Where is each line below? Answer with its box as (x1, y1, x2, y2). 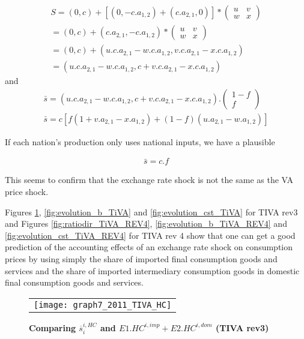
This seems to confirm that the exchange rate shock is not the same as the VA (5, 173, 294, 186)
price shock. (5, 185, 49, 197)
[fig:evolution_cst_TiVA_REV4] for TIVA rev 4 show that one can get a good (5, 229, 296, 241)
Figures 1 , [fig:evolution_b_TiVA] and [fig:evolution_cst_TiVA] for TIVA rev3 (5, 205, 298, 218)
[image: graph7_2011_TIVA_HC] (34, 299, 172, 310)
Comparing (29, 321, 76, 334)
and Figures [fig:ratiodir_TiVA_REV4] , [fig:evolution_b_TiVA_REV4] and (5, 217, 287, 230)
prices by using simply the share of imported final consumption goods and (5, 252, 278, 265)
